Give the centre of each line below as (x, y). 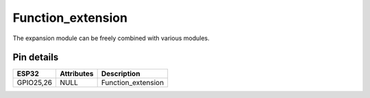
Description (121, 73)
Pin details (36, 58)
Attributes (77, 73)
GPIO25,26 (35, 83)
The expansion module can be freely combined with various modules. (111, 38)
